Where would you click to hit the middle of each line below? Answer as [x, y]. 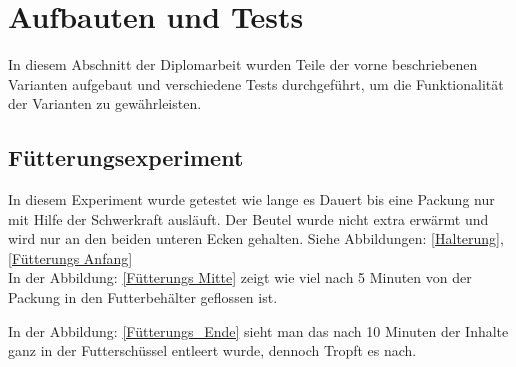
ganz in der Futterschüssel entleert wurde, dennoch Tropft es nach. [212, 350]
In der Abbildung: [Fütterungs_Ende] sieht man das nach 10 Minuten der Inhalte [258, 330]
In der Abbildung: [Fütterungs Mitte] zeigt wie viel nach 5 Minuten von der [240, 277]
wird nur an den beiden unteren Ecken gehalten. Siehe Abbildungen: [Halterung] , [256, 238]
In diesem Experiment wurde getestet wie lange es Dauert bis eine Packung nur [251, 199]
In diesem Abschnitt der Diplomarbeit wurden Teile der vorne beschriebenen [243, 64]
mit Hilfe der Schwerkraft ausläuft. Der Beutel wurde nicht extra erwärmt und [248, 218]
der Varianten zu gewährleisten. [105, 103]
